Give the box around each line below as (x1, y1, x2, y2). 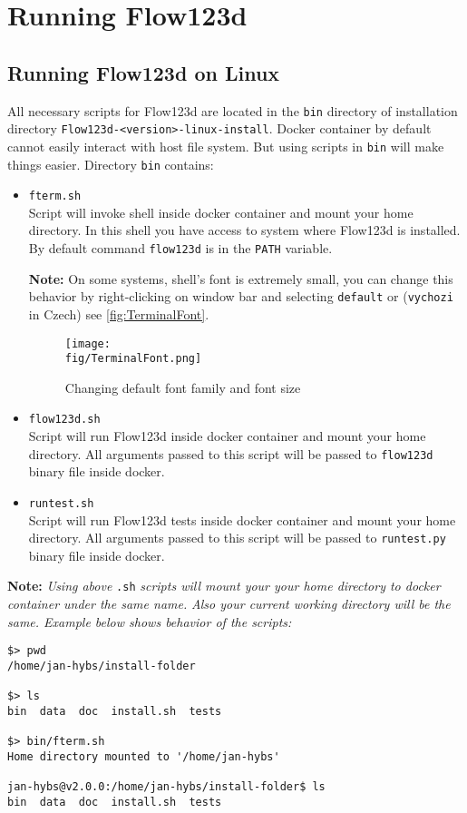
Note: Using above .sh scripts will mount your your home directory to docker (7, 576, 441, 595)
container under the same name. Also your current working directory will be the (7, 594, 451, 613)
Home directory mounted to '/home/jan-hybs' (7, 749, 280, 763)
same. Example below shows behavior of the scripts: (7, 612, 292, 631)
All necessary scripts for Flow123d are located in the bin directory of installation (7, 101, 458, 120)
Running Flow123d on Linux (7, 58, 280, 86)
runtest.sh (28, 496, 94, 510)
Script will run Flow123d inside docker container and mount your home (28, 426, 426, 446)
